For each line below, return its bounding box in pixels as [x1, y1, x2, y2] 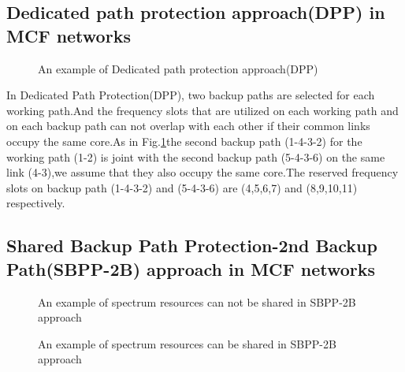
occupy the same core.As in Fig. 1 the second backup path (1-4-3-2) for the [6, 132, 362, 149]
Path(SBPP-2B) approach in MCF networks [6, 256, 376, 281]
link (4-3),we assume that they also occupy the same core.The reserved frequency [6, 164, 399, 180]
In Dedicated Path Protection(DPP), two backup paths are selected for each [6, 87, 375, 103]
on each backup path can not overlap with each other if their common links [6, 117, 370, 134]
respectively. [6, 195, 65, 211]
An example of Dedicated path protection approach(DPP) [38, 60, 318, 76]
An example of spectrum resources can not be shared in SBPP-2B [38, 293, 356, 310]
